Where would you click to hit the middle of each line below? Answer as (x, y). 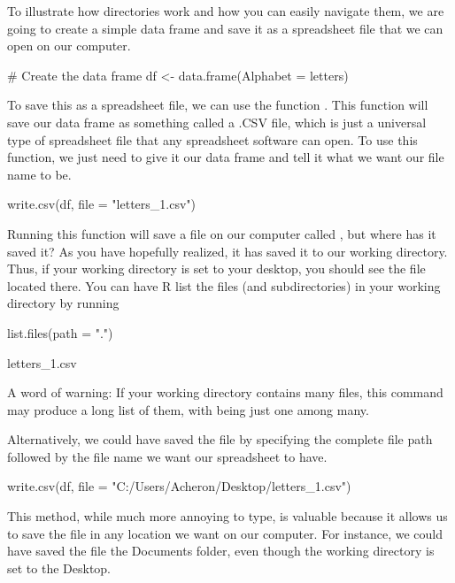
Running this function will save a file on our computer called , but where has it (222, 233)
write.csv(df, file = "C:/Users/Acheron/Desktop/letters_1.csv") (179, 486)
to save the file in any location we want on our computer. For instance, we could (225, 533)
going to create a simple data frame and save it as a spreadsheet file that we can (225, 28)
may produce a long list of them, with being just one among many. (188, 409)
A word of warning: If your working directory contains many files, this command (225, 392)
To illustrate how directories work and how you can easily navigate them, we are (226, 11)
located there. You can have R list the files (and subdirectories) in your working (224, 285)
